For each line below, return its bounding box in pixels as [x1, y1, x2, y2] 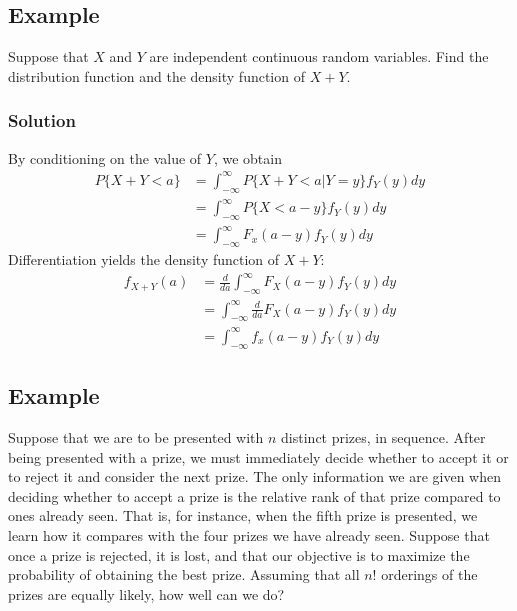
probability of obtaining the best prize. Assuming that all [8, 564, 360, 585]
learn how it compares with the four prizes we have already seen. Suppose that [8, 524, 490, 545]
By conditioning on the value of [8, 147, 202, 168]
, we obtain [213, 147, 282, 168]
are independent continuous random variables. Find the [149, 46, 489, 67]
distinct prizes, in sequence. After [281, 426, 486, 447]
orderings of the [381, 564, 478, 585]
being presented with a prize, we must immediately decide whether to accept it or [8, 446, 509, 467]
